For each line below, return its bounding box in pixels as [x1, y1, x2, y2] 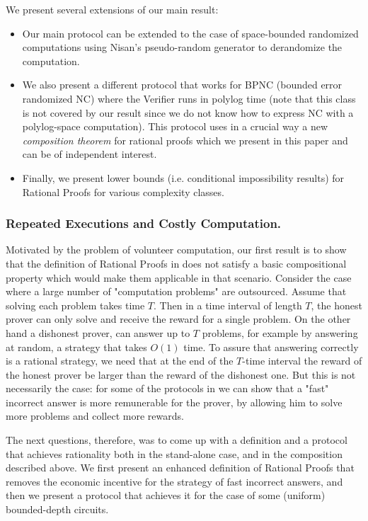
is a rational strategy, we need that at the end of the [6, 353, 234, 368]
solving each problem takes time [6, 297, 145, 312]
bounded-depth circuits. [6, 502, 109, 517]
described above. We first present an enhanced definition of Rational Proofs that [6, 460, 355, 475]
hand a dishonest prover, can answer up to [6, 325, 190, 340]
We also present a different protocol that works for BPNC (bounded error [22, 77, 343, 92]
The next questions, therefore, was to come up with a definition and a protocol [6, 433, 347, 447]
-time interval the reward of [242, 353, 362, 368]
